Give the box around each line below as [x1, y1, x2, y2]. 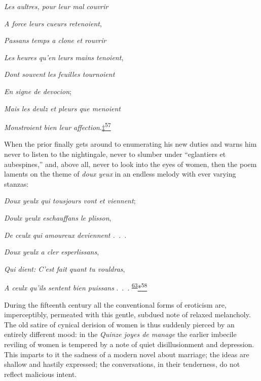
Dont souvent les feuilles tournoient [4, 69, 115, 79]
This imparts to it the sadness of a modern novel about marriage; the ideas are [4, 349, 249, 359]
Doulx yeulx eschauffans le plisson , [4, 212, 111, 223]
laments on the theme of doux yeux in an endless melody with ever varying [4, 168, 236, 179]
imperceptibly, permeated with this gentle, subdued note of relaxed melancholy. [4, 309, 251, 320]
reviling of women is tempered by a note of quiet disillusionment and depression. [4, 338, 254, 349]
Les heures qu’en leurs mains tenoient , [4, 52, 124, 62]
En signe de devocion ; [4, 86, 71, 96]
